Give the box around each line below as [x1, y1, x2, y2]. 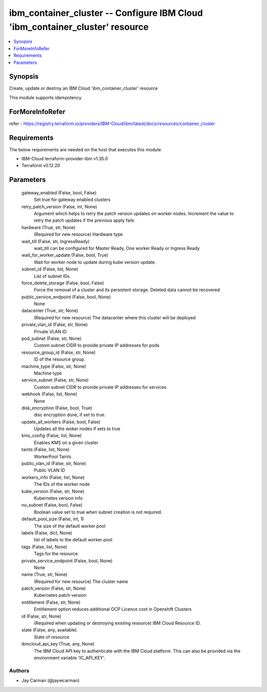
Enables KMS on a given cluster [34, 440, 99, 445]
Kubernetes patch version [34, 592, 87, 598]
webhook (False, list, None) [21, 391, 78, 397]
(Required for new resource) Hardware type [34, 231, 123, 238]
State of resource [34, 634, 70, 640]
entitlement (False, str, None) [21, 599, 81, 605]
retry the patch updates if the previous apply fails [34, 217, 134, 223]
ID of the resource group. [34, 356, 86, 362]
